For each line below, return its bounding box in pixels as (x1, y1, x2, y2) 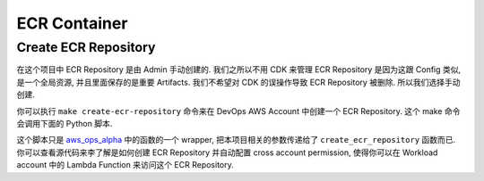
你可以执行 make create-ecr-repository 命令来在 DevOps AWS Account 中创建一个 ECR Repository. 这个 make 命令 (16, 105, 461, 116)
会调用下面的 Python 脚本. (16, 118, 113, 128)
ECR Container (16, 13, 128, 33)
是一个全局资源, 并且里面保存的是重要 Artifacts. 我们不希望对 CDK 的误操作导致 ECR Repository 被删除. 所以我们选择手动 (16, 77, 461, 87)
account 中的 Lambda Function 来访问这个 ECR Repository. (16, 160, 235, 170)
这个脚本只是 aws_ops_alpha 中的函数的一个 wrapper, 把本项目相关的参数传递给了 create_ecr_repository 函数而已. (16, 135, 456, 145)
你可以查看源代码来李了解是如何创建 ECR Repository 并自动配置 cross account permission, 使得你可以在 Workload (16, 147, 438, 158)
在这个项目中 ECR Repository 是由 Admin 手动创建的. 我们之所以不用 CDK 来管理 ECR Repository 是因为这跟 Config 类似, (16, 64, 462, 75)
